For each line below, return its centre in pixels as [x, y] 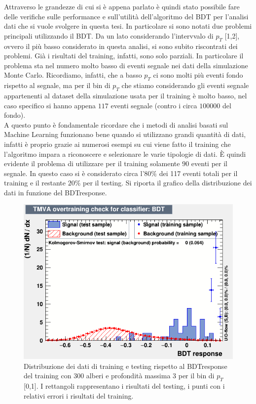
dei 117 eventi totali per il [198, 173]
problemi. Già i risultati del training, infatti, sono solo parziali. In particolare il [124, 56]
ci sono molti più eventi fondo [198, 75]
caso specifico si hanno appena [50, 105]
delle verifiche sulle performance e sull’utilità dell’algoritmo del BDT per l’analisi [126, 16]
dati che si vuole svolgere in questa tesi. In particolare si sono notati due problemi [128, 26]
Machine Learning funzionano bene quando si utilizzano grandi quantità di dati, [125, 134]
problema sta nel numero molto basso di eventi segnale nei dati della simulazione [126, 65]
